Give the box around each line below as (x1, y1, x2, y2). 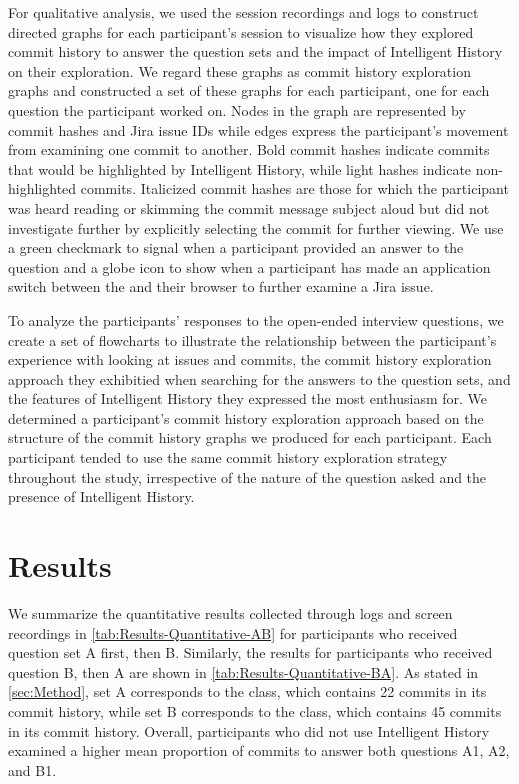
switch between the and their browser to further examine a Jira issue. (8, 276, 434, 297)
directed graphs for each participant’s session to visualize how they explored (8, 21, 474, 42)
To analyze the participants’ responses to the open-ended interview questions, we (8, 309, 504, 330)
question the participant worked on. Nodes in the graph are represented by (8, 99, 466, 120)
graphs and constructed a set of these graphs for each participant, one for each (8, 80, 490, 101)
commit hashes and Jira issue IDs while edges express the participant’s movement (8, 119, 509, 140)
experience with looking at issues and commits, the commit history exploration (8, 349, 492, 370)
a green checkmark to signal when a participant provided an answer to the (8, 237, 464, 258)
